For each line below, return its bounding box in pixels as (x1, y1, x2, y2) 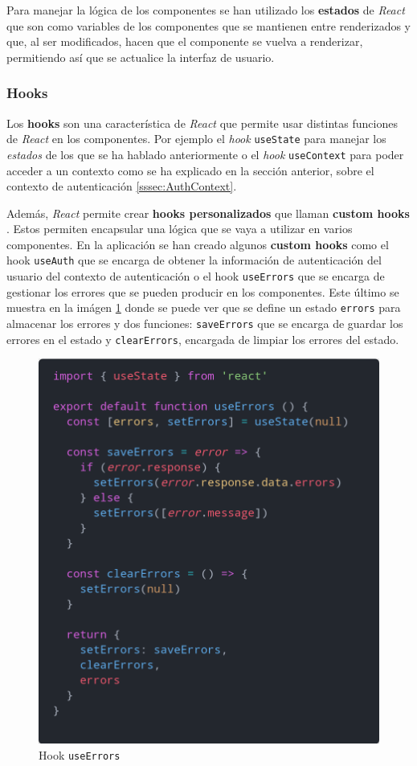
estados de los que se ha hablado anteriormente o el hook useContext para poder (6, 145, 404, 162)
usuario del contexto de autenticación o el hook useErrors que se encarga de (6, 268, 385, 285)
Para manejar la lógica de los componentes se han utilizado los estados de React (6, 2, 405, 18)
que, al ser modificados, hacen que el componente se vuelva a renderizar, (6, 33, 363, 50)
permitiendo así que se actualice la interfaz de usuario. (6, 48, 275, 65)
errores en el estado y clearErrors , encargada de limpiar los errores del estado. (6, 330, 399, 347)
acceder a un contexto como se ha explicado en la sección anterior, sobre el (6, 162, 374, 178)
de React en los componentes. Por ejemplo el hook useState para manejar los (6, 130, 386, 147)
